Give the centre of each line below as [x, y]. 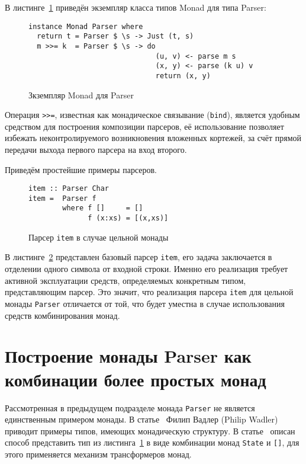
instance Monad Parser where [86, 26]
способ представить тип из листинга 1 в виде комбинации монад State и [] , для [152, 442]
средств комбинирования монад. [62, 315]
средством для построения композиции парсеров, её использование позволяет [144, 126]
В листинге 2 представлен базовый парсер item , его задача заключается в [138, 257]
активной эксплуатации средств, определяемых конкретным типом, [125, 280]
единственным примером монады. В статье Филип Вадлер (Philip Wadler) [141, 419]
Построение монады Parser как [128, 356]
